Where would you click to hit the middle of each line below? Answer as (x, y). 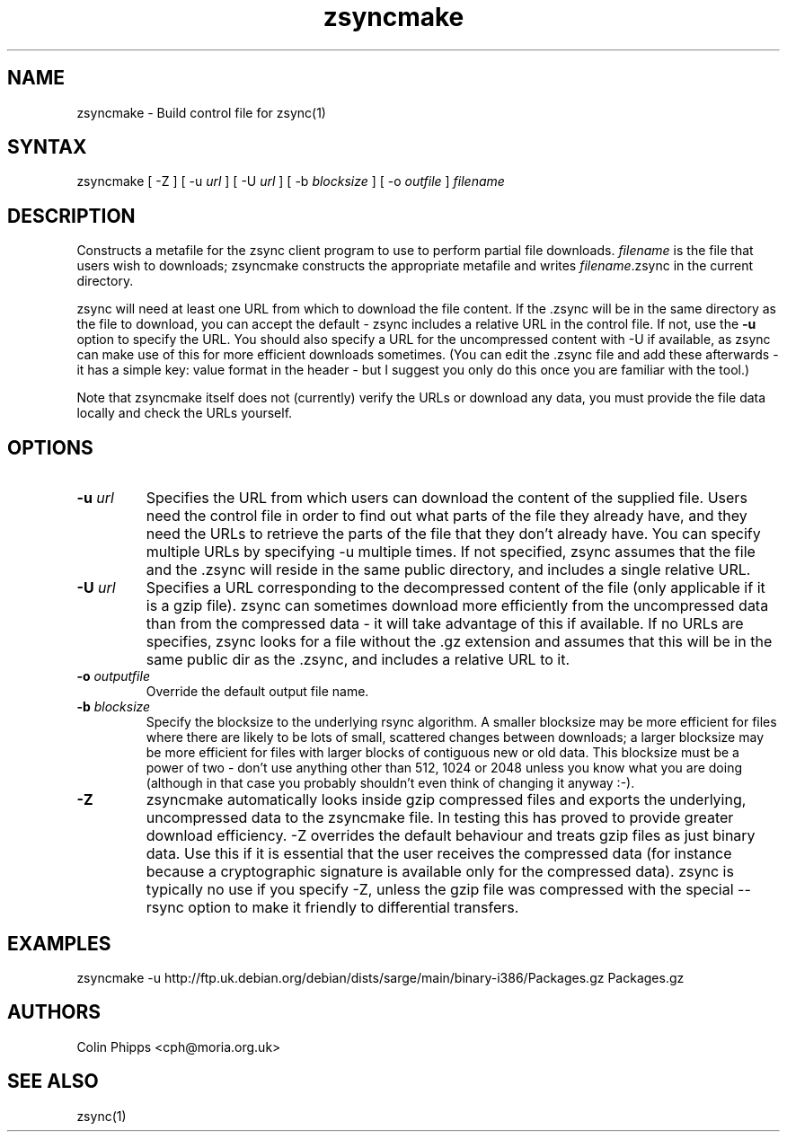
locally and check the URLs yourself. (185, 413)
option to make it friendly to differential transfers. (354, 908)
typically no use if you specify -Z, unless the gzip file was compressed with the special (440, 890)
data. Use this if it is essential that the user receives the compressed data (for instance (439, 854)
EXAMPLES (59, 943)
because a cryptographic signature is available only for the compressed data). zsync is (440, 872)
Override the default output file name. (257, 692)
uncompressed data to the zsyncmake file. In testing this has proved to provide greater (440, 818)
